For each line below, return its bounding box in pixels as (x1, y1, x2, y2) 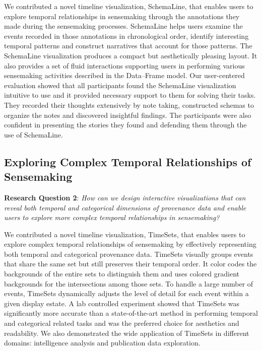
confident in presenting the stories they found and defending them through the (4, 119, 247, 130)
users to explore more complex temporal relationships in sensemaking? (4, 212, 220, 223)
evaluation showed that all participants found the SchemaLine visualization (4, 80, 236, 90)
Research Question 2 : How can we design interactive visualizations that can (4, 192, 246, 202)
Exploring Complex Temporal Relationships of (4, 154, 251, 169)
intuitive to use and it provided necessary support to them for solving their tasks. (4, 90, 256, 100)
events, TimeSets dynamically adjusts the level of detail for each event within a (4, 288, 249, 299)
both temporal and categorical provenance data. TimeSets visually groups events (4, 248, 253, 259)
